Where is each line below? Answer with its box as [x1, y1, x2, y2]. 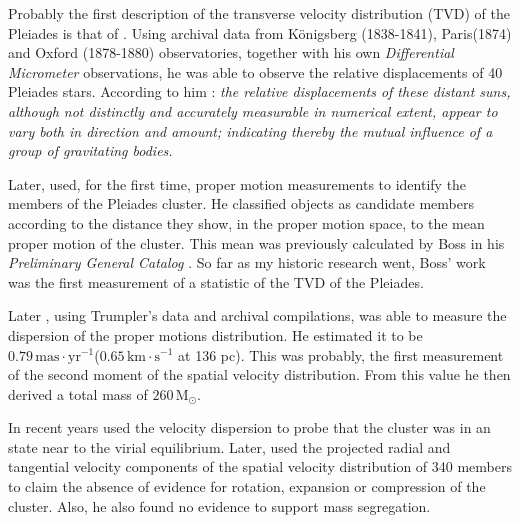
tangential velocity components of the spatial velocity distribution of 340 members [8, 456, 512, 477]
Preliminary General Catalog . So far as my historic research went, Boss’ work [8, 252, 486, 273]
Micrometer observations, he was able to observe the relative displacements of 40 [8, 61, 503, 82]
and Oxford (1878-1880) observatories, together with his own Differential [8, 42, 454, 63]
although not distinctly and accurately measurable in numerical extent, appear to [8, 100, 498, 121]
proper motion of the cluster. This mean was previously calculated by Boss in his [8, 232, 505, 253]
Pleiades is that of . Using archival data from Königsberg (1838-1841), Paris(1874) [8, 22, 512, 43]
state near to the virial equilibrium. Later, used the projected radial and [8, 436, 451, 457]
